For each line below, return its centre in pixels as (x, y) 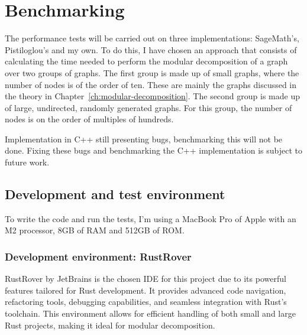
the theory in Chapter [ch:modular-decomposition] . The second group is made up (152, 96)
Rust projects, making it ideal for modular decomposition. (110, 325)
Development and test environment (115, 194)
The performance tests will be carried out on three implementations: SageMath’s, (152, 38)
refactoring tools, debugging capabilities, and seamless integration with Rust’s (146, 302)
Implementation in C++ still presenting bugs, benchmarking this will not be (144, 139)
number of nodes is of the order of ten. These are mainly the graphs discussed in (151, 84)
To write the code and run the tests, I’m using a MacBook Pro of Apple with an (151, 218)
